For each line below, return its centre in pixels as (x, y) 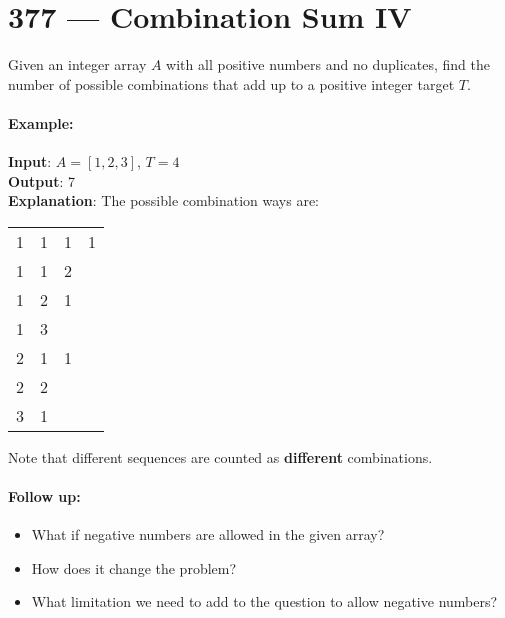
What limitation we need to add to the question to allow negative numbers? (264, 601)
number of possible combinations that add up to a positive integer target (231, 83)
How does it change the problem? (134, 567)
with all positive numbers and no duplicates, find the (328, 64)
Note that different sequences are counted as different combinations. (220, 456)
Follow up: (44, 496)
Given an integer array (77, 64)
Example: (41, 122)
